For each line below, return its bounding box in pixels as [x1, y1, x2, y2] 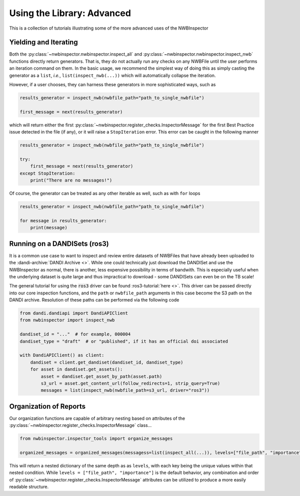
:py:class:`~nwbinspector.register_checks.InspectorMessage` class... [9, 422, 152, 428]
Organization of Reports [9, 402, 86, 411]
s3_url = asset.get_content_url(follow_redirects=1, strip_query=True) [40, 380, 220, 386]
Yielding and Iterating [9, 38, 78, 47]
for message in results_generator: [19, 218, 107, 223]
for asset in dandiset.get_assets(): [30, 367, 123, 372]
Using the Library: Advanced [9, 8, 131, 19]
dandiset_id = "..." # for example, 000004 [19, 332, 131, 337]
